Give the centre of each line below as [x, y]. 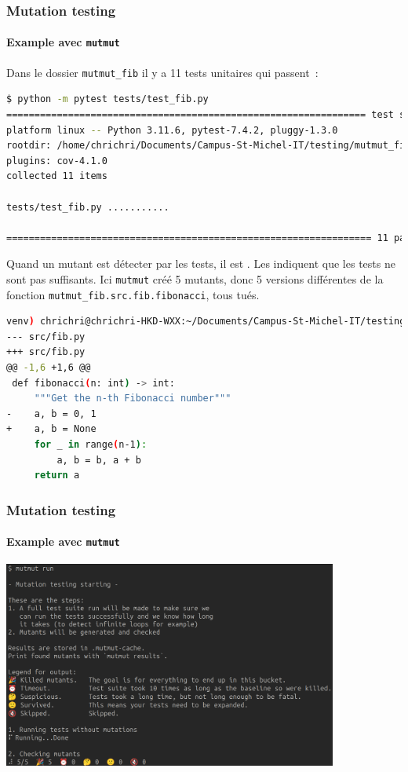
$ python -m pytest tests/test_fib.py [107, 99]
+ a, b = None [51, 429]
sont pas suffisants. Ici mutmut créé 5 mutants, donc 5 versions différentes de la [195, 278]
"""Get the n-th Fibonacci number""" [133, 399]
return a [57, 476]
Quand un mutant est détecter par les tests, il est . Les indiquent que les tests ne [201, 263]
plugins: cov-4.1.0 [57, 161]
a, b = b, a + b [99, 460]
